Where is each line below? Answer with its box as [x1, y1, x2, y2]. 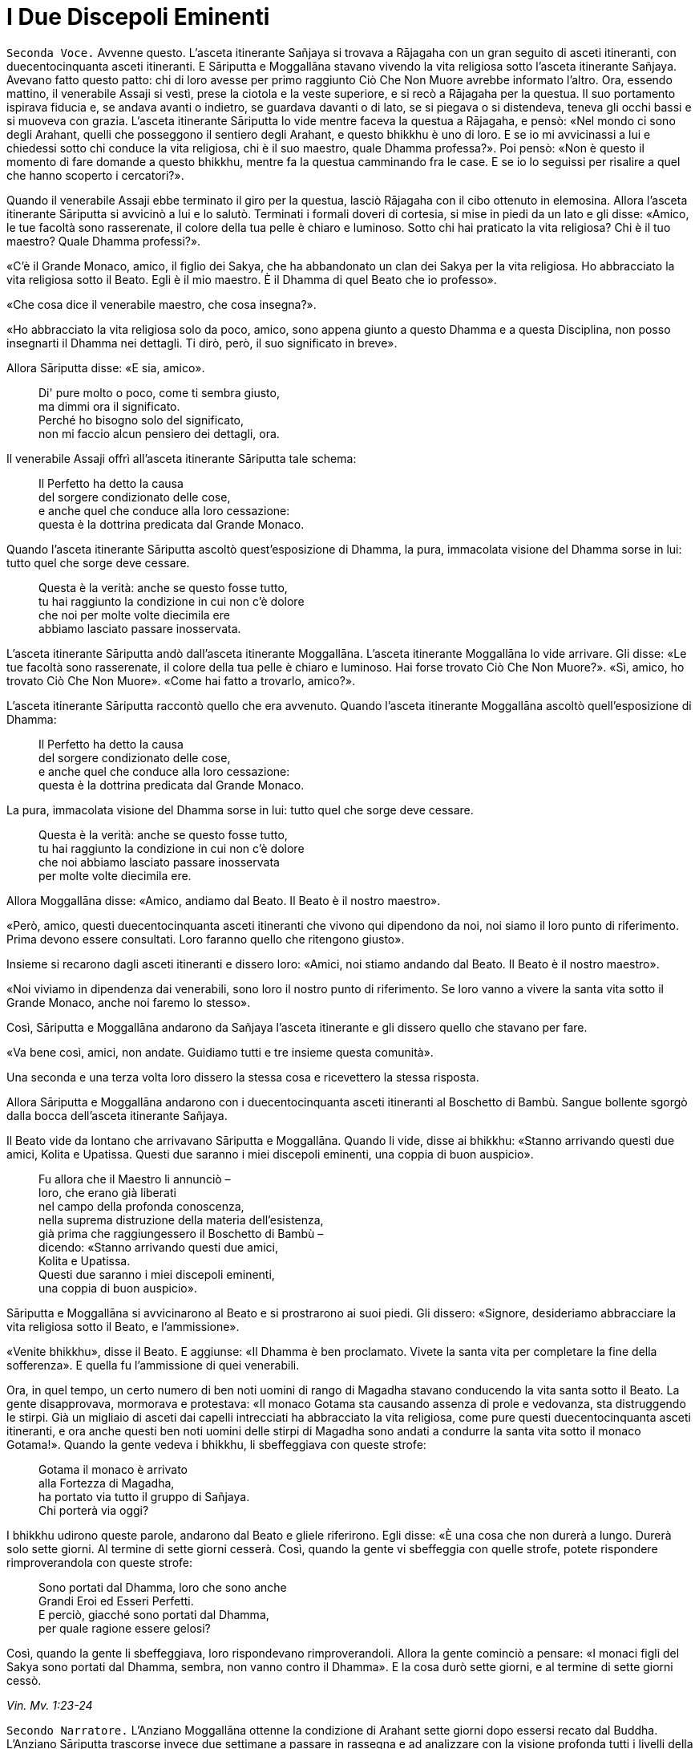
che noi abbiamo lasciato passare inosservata [38, 854, 280, 869]
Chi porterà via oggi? [38, 1503, 149, 1517]
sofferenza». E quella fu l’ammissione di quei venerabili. [6, 1357, 300, 1372]
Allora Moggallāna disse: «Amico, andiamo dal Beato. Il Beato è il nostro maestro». [6, 893, 441, 907]
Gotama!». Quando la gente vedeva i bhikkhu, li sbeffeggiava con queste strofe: [6, 1437, 426, 1451]
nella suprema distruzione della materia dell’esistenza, [38, 1212, 324, 1227]
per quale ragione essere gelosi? [38, 1621, 211, 1635]
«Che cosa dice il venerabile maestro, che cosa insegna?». [6, 297, 317, 311]
